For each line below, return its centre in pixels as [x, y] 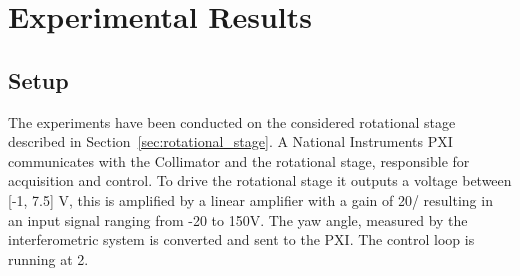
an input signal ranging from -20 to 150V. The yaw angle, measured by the [238, 219]
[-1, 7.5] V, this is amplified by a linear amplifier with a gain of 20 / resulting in [250, 199]
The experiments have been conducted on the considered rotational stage [232, 121]
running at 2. [48, 258]
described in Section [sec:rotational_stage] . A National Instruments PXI [230, 141]
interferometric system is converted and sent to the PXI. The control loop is [241, 239]
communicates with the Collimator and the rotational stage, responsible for [239, 160]
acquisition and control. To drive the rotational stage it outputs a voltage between [260, 180]
